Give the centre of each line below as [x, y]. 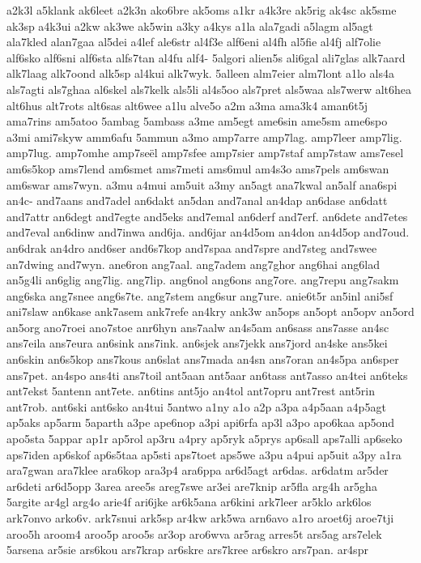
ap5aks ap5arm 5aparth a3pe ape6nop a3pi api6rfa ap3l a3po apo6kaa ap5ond [200, 422]
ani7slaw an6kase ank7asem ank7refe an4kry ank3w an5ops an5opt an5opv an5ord [210, 311]
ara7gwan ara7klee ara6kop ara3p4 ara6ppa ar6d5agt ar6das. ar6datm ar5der [198, 470]
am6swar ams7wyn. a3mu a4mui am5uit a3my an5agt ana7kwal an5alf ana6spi [202, 184]
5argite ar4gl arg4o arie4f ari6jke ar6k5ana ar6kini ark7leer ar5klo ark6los [189, 502]
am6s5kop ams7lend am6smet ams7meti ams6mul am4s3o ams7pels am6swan [198, 168]
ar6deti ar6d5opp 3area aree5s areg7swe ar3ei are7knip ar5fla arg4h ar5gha [192, 486]
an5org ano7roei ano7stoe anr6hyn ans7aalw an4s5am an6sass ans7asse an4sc [198, 327]
